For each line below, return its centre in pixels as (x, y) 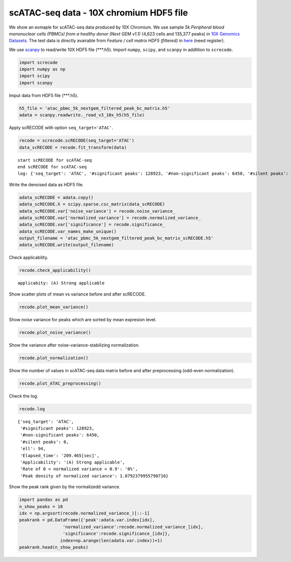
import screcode (39, 62)
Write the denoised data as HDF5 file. (46, 184)
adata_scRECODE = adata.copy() (57, 197)
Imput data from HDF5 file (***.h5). (44, 95)
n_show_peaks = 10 (41, 506)
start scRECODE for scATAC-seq (55, 160)
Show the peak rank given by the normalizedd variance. (65, 487)
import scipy (35, 76)
